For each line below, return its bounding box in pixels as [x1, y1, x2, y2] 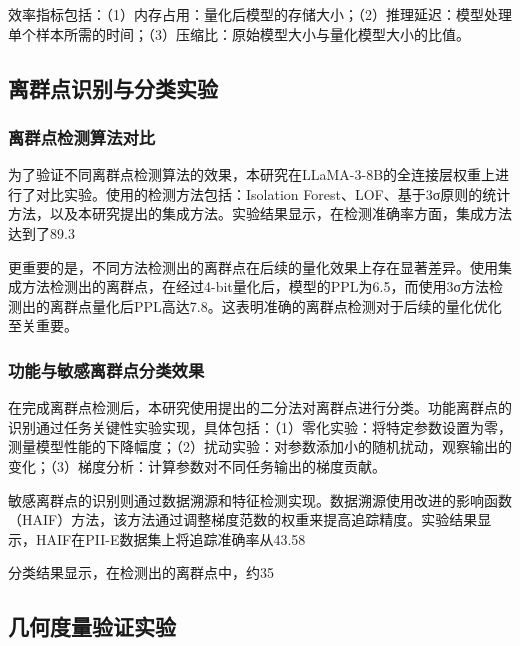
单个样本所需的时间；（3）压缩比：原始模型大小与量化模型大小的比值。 [8, 23, 470, 44]
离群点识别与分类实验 [8, 72, 218, 103]
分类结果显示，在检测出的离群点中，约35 [8, 562, 274, 583]
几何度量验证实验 [8, 611, 176, 642]
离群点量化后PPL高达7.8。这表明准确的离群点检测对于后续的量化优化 [49, 295, 502, 316]
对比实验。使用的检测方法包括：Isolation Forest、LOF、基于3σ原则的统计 [35, 183, 511, 204]
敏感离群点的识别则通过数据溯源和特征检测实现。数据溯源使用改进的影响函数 [8, 489, 512, 510]
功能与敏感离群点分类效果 [8, 357, 205, 382]
